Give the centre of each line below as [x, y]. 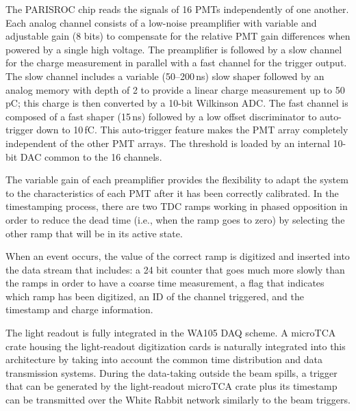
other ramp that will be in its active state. [94, 233]
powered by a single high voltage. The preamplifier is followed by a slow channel [174, 49]
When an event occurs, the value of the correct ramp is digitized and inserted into [178, 256]
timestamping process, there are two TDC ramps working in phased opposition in [177, 206]
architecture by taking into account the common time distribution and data [164, 359]
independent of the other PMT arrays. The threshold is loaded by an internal [168, 143]
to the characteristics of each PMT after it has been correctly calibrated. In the [172, 193]
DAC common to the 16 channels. [91, 156]
